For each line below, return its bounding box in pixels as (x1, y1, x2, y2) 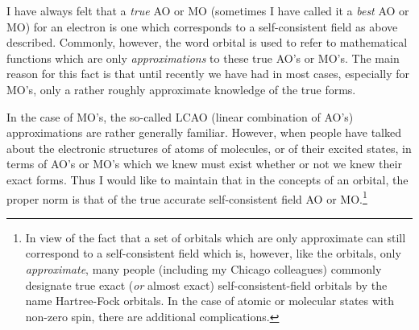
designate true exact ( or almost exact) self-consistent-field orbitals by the (25, 276, 388, 293)
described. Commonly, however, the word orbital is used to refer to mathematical (6, 34, 408, 51)
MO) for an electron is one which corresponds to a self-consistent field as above (6, 18, 398, 35)
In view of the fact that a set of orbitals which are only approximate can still (25, 229, 406, 245)
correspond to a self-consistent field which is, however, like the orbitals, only (25, 245, 401, 262)
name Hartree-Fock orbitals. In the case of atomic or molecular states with (25, 292, 394, 309)
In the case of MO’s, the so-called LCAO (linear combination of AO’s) (6, 108, 354, 125)
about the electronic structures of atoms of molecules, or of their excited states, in (6, 139, 412, 156)
